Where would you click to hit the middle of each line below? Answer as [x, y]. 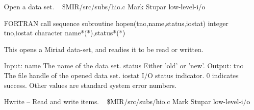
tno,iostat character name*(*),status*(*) [65, 33]
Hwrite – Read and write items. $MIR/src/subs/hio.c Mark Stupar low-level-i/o [127, 101]
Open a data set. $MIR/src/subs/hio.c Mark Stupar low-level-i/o [105, 6]
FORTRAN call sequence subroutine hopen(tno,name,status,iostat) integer [116, 23]
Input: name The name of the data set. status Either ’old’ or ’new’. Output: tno [124, 66]
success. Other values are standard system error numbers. [90, 85]
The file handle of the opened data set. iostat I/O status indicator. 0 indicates [121, 75]
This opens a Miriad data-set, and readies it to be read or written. [104, 49]
